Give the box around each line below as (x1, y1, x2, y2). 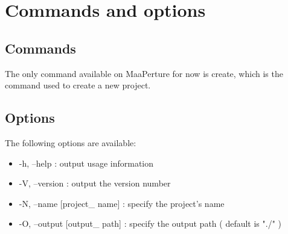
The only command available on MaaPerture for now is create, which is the (5, 67, 283, 79)
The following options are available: (5, 136, 136, 149)
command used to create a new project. (5, 79, 151, 91)
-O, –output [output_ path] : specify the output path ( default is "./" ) (19, 217, 281, 230)
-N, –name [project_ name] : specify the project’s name (19, 197, 225, 209)
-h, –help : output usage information (19, 156, 154, 169)
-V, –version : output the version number (19, 177, 171, 189)
